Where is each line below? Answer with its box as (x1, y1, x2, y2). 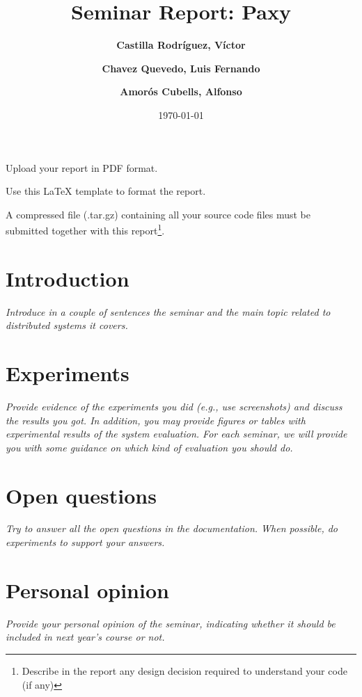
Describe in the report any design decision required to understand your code (22, 663, 347, 678)
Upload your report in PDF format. (6, 160, 158, 175)
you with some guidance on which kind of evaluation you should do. (6, 440, 293, 454)
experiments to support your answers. (6, 535, 165, 550)
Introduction (6, 264, 129, 292)
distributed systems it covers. (6, 318, 128, 333)
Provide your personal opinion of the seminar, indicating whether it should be (6, 616, 336, 630)
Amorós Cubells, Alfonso (120, 84, 242, 99)
